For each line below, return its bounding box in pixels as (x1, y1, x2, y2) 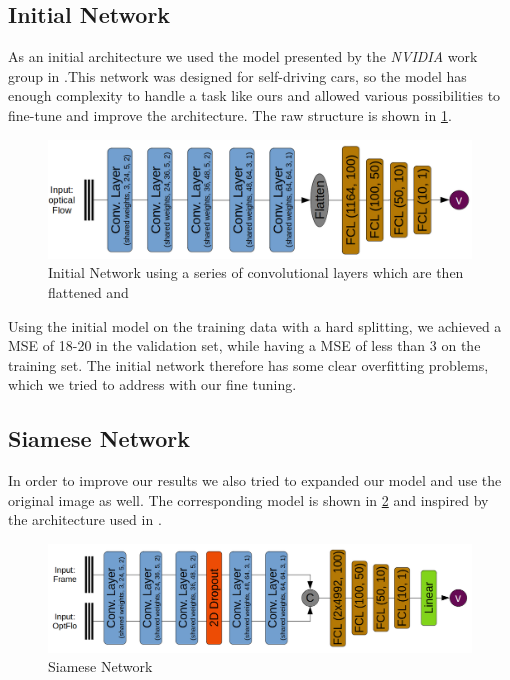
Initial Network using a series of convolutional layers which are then (48, 262, 464, 283)
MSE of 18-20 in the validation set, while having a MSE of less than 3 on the (8, 335, 481, 356)
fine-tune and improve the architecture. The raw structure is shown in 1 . (8, 104, 452, 125)
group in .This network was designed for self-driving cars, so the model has (8, 65, 467, 86)
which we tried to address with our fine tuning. (8, 374, 297, 395)
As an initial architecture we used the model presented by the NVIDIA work (8, 46, 478, 67)
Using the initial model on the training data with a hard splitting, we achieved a (8, 315, 502, 336)
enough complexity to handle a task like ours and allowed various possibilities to (8, 85, 501, 106)
